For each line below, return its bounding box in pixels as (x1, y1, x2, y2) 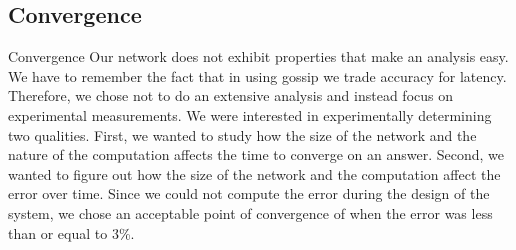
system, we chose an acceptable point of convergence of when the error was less (8, 202, 493, 223)
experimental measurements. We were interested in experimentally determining (8, 104, 492, 125)
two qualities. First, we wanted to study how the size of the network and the (8, 124, 477, 145)
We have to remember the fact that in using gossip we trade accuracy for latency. (8, 65, 507, 86)
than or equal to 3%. (8, 222, 135, 243)
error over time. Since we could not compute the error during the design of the (8, 183, 490, 204)
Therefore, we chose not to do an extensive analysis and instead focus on (8, 85, 454, 106)
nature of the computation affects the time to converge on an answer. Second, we (8, 144, 505, 165)
